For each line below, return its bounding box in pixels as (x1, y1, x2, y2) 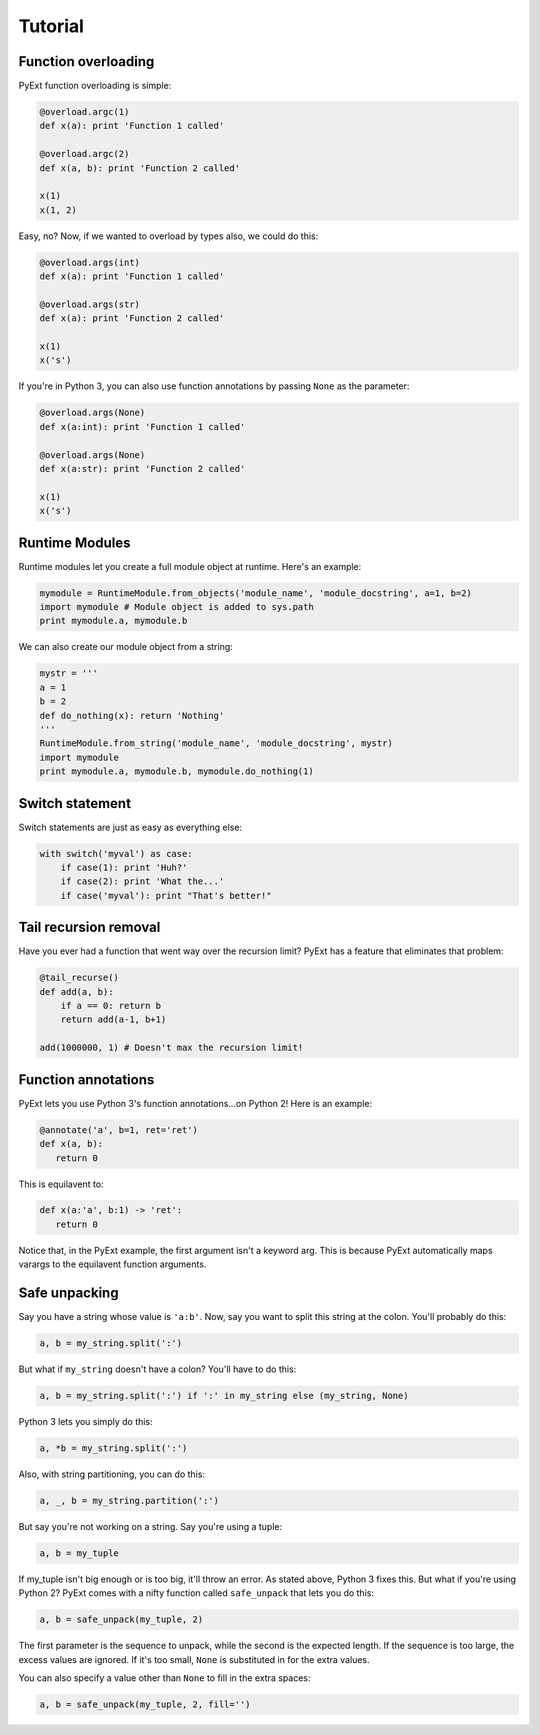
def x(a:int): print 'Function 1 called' (39, 421, 246, 432)
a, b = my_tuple (39, 1548, 120, 1559)
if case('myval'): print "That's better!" (60, 890, 272, 901)
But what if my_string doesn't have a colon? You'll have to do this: (18, 1363, 297, 1375)
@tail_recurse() (39, 972, 120, 984)
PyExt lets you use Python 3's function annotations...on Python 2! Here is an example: (18, 1097, 373, 1109)
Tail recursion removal (18, 919, 161, 936)
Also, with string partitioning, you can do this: (18, 1468, 205, 1480)
